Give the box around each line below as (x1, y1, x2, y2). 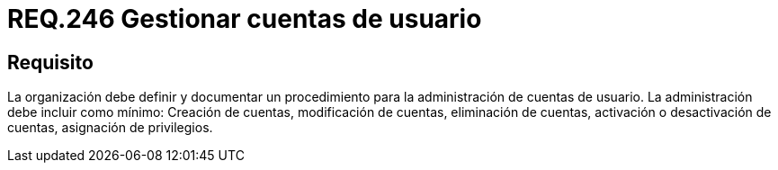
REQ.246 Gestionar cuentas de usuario (7, 4, 482, 34)
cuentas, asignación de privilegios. (7, 120, 213, 136)
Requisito (7, 50, 94, 74)
